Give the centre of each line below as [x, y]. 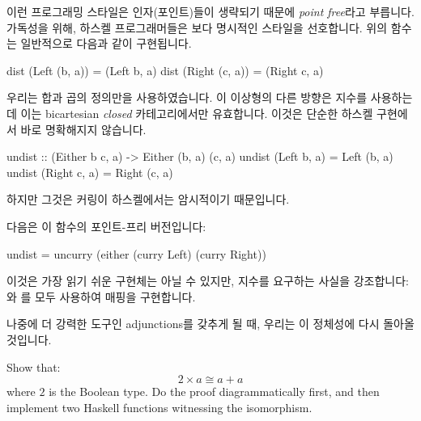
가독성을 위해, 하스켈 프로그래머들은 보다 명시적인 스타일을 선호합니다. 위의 [197, 27]
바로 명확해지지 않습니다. [83, 129]
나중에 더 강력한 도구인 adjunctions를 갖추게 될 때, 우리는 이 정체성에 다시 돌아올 [210, 324]
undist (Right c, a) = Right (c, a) [90, 172]
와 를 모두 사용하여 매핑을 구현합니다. [101, 296]
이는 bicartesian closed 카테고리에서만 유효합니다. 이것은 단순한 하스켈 [197, 113]
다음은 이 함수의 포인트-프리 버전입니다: [106, 226]
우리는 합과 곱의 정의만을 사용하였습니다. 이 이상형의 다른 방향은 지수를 [187, 97]
